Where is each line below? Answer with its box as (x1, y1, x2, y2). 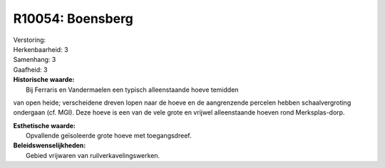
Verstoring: (13, 36, 46, 44)
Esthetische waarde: (13, 121, 76, 130)
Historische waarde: (13, 75, 75, 84)
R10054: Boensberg (13, 11, 133, 26)
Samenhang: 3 (13, 56, 56, 64)
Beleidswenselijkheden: (13, 141, 86, 149)
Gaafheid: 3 (13, 65, 48, 74)
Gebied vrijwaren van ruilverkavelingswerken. (26, 151, 160, 159)
